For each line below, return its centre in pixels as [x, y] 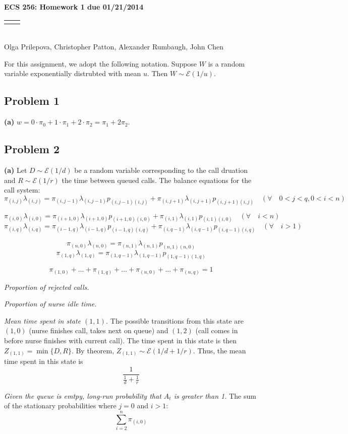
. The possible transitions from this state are [175, 320]
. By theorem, [93, 350]
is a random [226, 63]
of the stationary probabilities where [60, 406]
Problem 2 [32, 149]
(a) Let [16, 170]
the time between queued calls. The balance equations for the [157, 180]
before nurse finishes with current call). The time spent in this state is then [121, 340]
